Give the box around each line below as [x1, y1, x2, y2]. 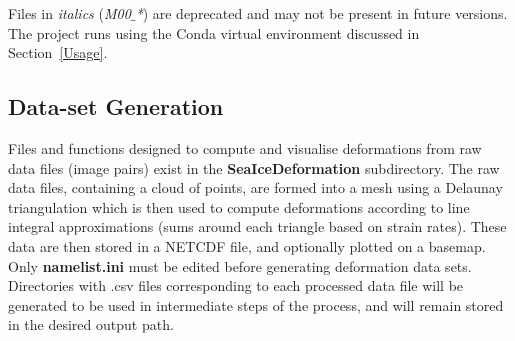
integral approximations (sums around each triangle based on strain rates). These [8, 216, 507, 237]
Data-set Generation [8, 91, 224, 122]
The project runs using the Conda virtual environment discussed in [8, 22, 420, 43]
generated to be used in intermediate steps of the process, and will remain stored [8, 294, 504, 315]
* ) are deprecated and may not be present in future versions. [135, 3, 508, 23]
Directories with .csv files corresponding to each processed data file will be [8, 275, 464, 296]
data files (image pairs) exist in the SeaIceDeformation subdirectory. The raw [8, 157, 500, 178]
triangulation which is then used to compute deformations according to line [8, 196, 470, 217]
